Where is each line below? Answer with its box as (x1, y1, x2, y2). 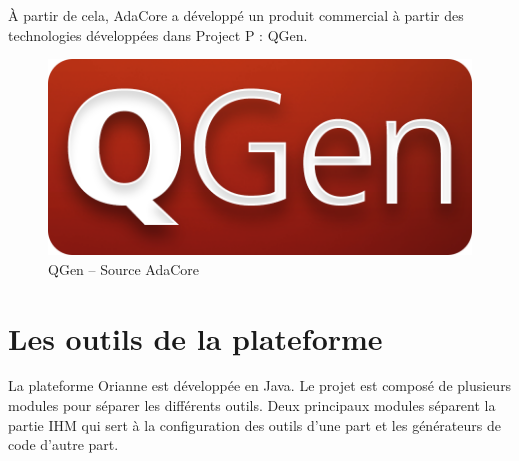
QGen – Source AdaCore (48, 258, 200, 279)
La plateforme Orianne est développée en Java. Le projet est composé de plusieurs (8, 375, 512, 396)
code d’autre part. (8, 434, 119, 455)
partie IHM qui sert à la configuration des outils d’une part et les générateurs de (8, 414, 501, 435)
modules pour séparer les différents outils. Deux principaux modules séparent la (8, 395, 496, 416)
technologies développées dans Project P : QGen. (8, 24, 308, 45)
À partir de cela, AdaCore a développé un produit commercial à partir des (8, 5, 464, 25)
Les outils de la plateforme (8, 317, 383, 358)
